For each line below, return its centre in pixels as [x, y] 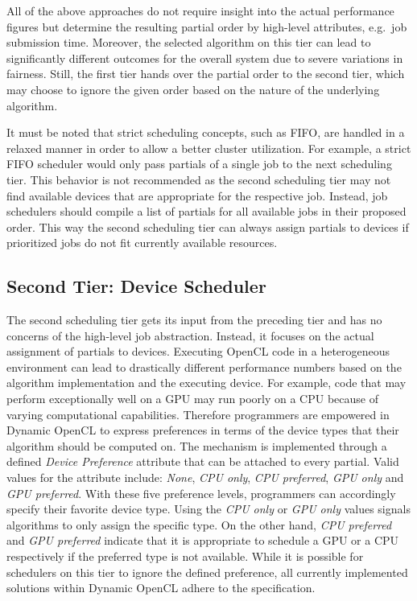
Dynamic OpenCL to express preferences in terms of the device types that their [203, 430]
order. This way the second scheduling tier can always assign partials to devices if [208, 226]
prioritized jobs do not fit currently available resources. [142, 243]
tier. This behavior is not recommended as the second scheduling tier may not [199, 179]
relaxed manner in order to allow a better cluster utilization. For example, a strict [209, 148]
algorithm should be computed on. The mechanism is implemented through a [197, 445]
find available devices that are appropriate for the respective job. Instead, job [197, 195]
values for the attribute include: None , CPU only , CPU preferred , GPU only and [205, 478]
